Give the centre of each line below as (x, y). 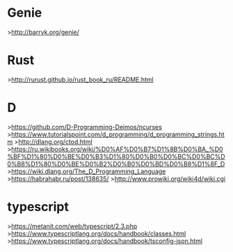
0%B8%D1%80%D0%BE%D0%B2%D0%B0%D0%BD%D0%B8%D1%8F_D (116, 164)
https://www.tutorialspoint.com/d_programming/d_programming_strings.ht (118, 134)
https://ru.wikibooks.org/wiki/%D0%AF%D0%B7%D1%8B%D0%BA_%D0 (118, 149)
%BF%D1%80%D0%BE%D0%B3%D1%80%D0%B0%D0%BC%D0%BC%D (116, 156)
